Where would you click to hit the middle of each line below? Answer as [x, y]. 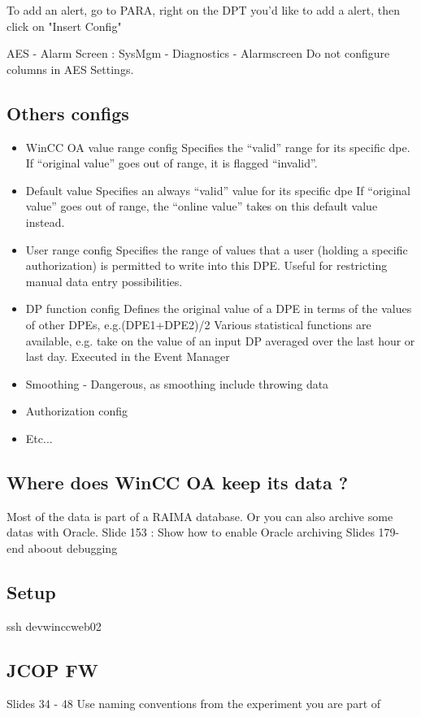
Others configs [68, 113]
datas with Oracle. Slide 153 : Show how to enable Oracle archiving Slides [191, 532]
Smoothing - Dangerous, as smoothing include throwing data [177, 383]
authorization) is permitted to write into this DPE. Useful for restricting [206, 265]
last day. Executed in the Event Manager [128, 356]
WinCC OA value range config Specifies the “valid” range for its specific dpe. [218, 147]
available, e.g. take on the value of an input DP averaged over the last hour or [220, 340]
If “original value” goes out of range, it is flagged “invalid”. [171, 163]
